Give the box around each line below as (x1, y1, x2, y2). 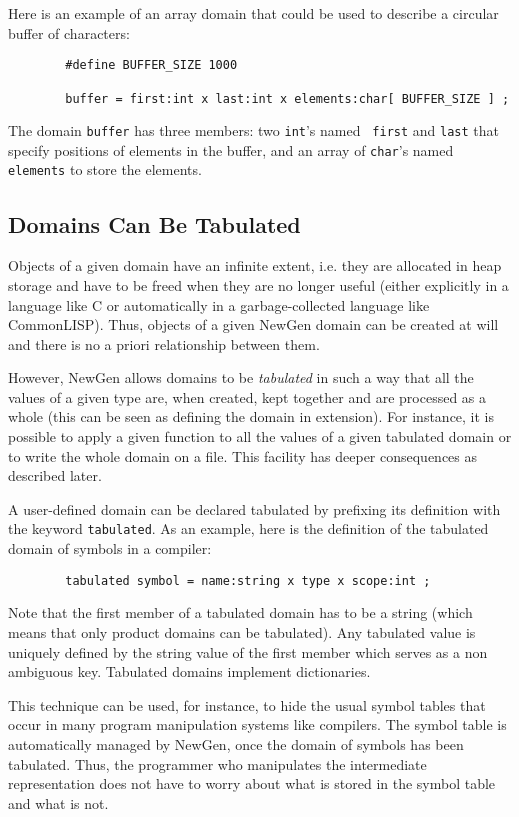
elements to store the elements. (8, 159, 202, 180)
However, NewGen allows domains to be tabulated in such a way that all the (8, 367, 474, 388)
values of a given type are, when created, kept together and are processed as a (8, 386, 487, 407)
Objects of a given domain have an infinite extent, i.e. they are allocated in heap (8, 255, 502, 276)
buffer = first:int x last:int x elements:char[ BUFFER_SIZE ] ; (65, 91, 510, 106)
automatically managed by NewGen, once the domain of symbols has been (8, 733, 464, 754)
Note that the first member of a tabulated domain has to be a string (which (8, 602, 473, 623)
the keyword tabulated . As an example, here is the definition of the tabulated (8, 518, 489, 539)
